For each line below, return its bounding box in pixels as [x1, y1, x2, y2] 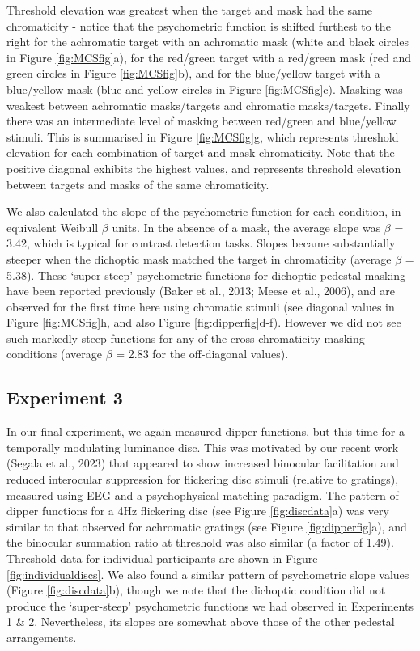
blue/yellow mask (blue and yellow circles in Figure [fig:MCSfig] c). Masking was [6, 80, 403, 97]
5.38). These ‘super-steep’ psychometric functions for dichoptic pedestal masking [6, 266, 405, 283]
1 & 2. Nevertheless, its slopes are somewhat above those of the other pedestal [6, 613, 395, 630]
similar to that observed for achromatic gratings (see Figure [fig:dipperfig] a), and [6, 518, 407, 535]
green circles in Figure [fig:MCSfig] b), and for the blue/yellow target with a [6, 65, 380, 82]
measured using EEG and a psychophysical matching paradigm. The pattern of [6, 486, 399, 503]
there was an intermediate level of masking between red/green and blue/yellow [6, 112, 397, 129]
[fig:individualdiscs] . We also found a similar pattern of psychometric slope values [6, 565, 409, 582]
